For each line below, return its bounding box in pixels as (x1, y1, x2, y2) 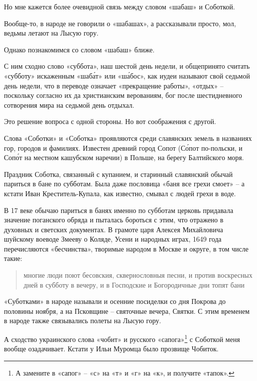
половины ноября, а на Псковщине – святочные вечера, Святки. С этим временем (4, 305, 250, 316)
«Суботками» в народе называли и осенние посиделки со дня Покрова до (4, 296, 226, 306)
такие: (4, 253, 22, 263)
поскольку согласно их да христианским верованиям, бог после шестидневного (4, 90, 242, 100)
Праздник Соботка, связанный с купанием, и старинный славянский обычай (4, 169, 233, 179)
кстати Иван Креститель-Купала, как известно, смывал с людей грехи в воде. (4, 188, 236, 198)
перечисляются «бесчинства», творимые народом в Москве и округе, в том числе (4, 243, 249, 254)
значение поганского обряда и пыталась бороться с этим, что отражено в (4, 214, 223, 225)
